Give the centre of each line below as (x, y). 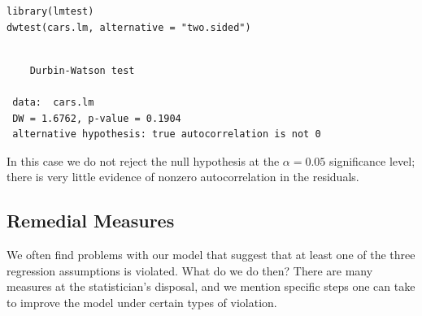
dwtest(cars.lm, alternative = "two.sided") (129, 27)
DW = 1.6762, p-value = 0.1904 (97, 118)
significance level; (372, 160)
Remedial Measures (91, 221)
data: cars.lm (53, 102)
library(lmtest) (50, 11)
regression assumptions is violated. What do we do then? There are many (190, 270)
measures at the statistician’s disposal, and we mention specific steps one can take (211, 286)
